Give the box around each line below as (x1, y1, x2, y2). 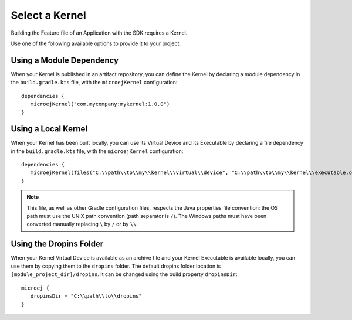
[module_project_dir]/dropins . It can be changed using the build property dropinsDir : (11, 271, 238, 278)
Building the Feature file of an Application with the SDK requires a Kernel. (11, 29, 188, 36)
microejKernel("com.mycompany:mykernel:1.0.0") (30, 101, 170, 108)
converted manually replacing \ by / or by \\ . (26, 220, 138, 228)
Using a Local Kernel (11, 124, 88, 134)
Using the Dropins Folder (11, 239, 104, 249)
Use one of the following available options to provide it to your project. (11, 40, 181, 47)
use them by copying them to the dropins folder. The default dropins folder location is (11, 263, 221, 270)
